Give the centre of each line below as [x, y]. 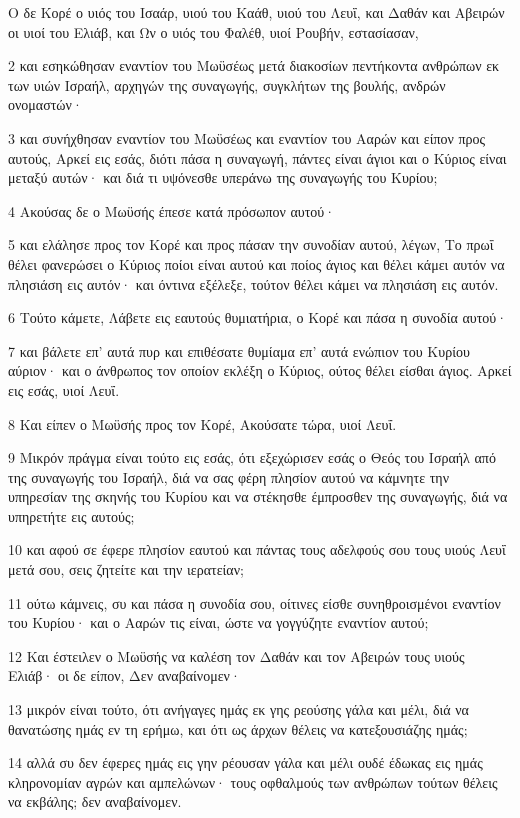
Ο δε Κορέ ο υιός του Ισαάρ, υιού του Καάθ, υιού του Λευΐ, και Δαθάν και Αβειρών [256, 12]
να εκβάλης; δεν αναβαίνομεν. [95, 801]
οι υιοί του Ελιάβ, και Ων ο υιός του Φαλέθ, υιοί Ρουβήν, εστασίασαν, [213, 31]
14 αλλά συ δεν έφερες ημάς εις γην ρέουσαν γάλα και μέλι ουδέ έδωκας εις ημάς [245, 762]
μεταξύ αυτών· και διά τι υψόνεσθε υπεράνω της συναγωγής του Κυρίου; [223, 177]
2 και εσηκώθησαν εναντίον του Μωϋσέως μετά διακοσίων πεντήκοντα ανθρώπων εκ [254, 65]
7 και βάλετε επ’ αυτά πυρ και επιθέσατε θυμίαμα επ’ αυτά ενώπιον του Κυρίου [239, 350]
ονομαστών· [45, 104]
